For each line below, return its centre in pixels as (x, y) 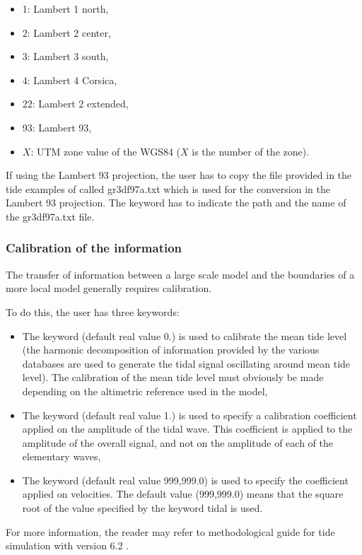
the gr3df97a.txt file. (50, 216)
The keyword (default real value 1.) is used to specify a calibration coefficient (189, 415)
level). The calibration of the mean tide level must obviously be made (173, 377)
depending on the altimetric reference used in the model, (145, 391)
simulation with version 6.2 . (68, 545)
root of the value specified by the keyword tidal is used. (142, 508)
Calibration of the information (94, 248)
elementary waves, (62, 456)
